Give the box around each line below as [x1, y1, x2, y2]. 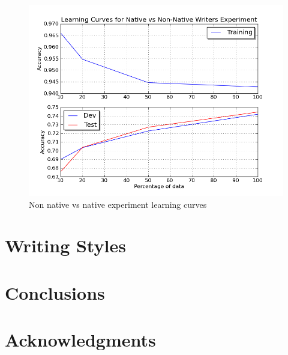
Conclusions [5, 280, 105, 305]
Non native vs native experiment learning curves [29, 198, 207, 210]
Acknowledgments [5, 327, 156, 352]
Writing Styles [5, 233, 126, 258]
